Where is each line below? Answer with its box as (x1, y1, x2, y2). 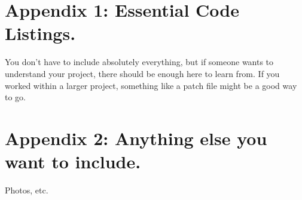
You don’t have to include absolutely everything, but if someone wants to (5, 56, 274, 68)
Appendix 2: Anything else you (5, 125, 267, 150)
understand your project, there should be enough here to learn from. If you (5, 67, 280, 79)
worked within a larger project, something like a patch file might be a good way (5, 79, 297, 91)
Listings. (5, 21, 76, 45)
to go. (5, 91, 26, 103)
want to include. (5, 149, 141, 174)
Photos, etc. (5, 184, 48, 196)
